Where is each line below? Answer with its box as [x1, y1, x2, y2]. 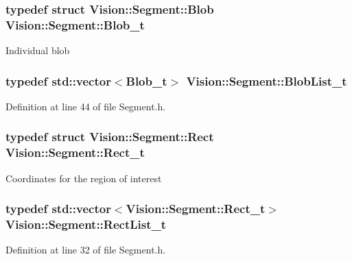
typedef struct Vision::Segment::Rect [5, 128, 214, 145]
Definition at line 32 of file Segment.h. [5, 243, 166, 257]
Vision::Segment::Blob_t [5, 16, 145, 33]
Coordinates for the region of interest [5, 171, 162, 185]
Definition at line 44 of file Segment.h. [5, 99, 166, 113]
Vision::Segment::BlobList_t [186, 72, 347, 89]
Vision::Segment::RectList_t [5, 216, 167, 233]
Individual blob [5, 43, 70, 58]
